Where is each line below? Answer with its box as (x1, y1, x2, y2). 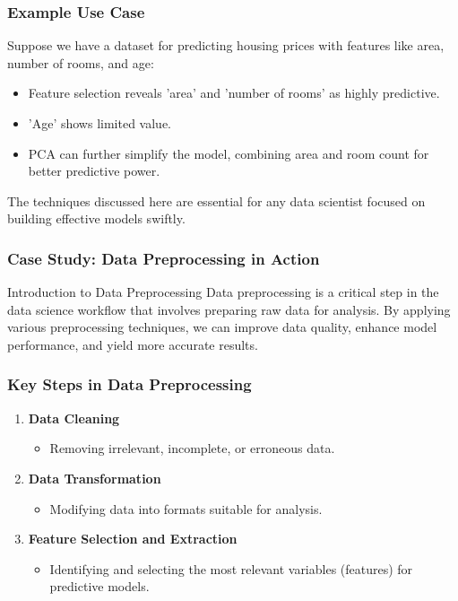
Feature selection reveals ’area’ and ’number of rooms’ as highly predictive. (28, 83, 440, 102)
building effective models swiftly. (7, 209, 186, 228)
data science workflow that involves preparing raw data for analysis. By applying (7, 300, 451, 318)
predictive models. (49, 577, 150, 596)
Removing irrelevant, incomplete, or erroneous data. (49, 439, 335, 457)
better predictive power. (28, 161, 160, 180)
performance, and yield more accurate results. (7, 335, 258, 353)
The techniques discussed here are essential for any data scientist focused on (7, 191, 426, 210)
